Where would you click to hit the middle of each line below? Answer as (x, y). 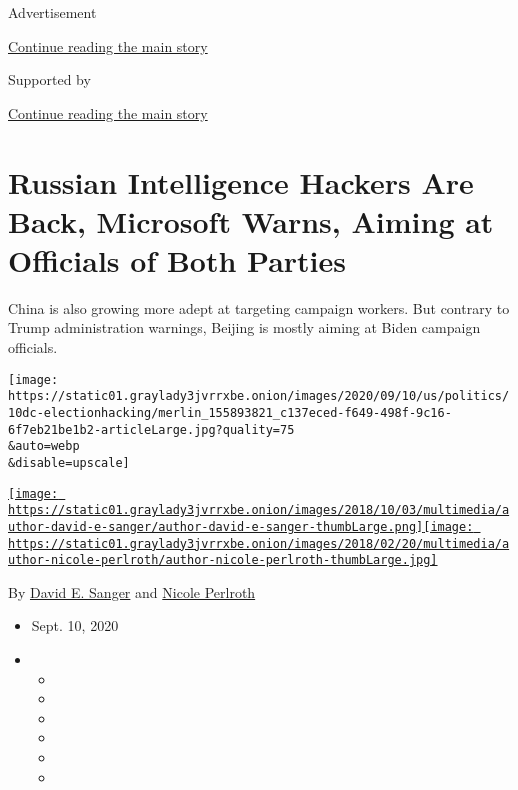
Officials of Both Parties (177, 259)
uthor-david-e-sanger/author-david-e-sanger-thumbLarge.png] (216, 526)
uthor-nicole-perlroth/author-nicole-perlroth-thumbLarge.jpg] (223, 560)
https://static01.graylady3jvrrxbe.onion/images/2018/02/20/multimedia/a (259, 543)
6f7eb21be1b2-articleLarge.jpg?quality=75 (151, 429)
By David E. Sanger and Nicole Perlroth (132, 591)
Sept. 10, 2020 (75, 625)
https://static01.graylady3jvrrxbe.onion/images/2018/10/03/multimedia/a (259, 510)
